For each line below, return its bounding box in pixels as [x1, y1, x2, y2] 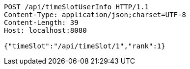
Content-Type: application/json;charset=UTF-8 [4, 11, 186, 19]
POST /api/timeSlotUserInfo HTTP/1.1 [4, 3, 149, 11]
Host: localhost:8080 [4, 26, 87, 34]
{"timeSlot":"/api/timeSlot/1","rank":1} [4, 42, 165, 50]
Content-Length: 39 [4, 19, 79, 26]
